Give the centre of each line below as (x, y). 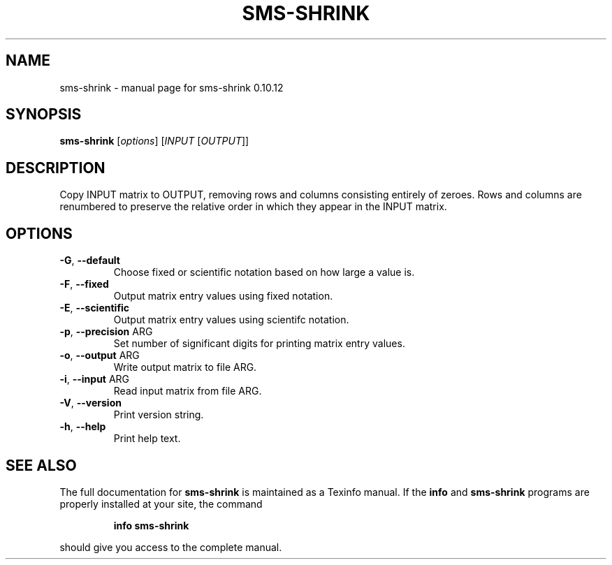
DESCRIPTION (56, 168)
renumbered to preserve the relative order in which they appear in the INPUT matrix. (253, 207)
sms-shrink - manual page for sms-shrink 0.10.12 (172, 87)
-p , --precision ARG (106, 332)
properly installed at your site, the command (161, 504)
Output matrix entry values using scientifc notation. (231, 320)
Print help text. (147, 439)
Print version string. (159, 415)
